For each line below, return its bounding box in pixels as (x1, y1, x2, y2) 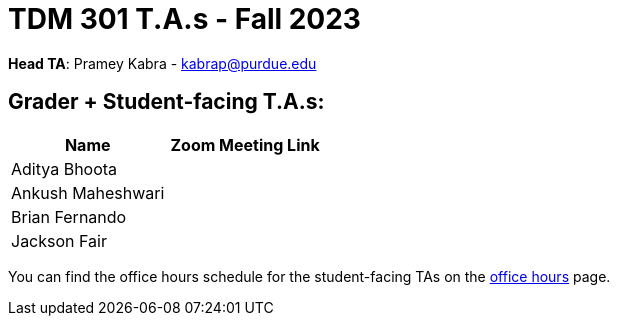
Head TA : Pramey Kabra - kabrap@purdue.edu (8, 54, 317, 72)
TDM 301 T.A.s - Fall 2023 (8, 2, 361, 36)
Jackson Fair (11, 230, 107, 251)
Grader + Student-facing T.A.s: (8, 89, 325, 115)
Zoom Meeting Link (170, 134, 320, 155)
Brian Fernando (11, 206, 127, 227)
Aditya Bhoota (11, 158, 118, 179)
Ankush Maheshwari (11, 182, 165, 203)
